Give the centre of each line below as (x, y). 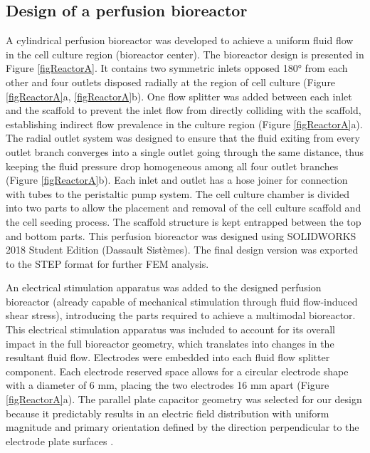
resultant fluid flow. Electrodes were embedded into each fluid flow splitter (168, 357)
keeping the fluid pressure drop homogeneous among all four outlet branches (172, 166)
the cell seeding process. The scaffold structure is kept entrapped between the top (184, 221)
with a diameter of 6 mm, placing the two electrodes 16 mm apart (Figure (168, 385)
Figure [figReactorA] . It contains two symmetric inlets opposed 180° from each (177, 68)
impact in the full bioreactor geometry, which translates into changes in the (170, 343)
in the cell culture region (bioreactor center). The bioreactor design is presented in (185, 54)
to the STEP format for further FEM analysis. (107, 263)
